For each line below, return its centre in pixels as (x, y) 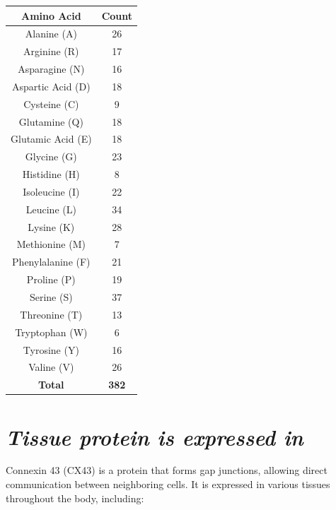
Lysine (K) (51, 226)
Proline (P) (51, 279)
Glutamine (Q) (51, 121)
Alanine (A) (51, 34)
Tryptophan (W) (51, 332)
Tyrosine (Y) (51, 349)
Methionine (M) (51, 244)
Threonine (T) (51, 314)
